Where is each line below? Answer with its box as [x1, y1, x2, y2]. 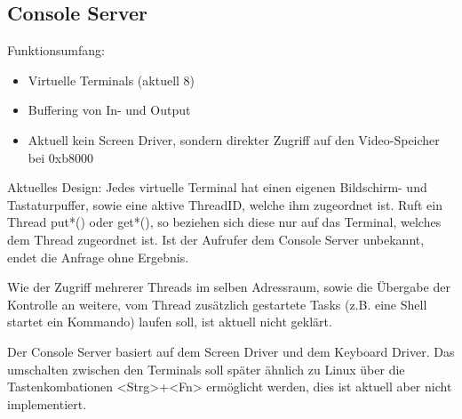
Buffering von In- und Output [28, 101, 191, 119]
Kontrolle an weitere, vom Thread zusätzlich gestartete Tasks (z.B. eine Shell [7, 294, 427, 313]
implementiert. [7, 394, 87, 413]
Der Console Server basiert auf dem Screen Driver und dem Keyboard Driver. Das [7, 342, 455, 360]
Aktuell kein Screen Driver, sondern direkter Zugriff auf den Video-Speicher [28, 130, 440, 149]
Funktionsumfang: [7, 41, 105, 60]
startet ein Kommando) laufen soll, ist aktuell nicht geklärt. [7, 312, 332, 331]
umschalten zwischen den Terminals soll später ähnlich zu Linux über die [7, 359, 405, 378]
